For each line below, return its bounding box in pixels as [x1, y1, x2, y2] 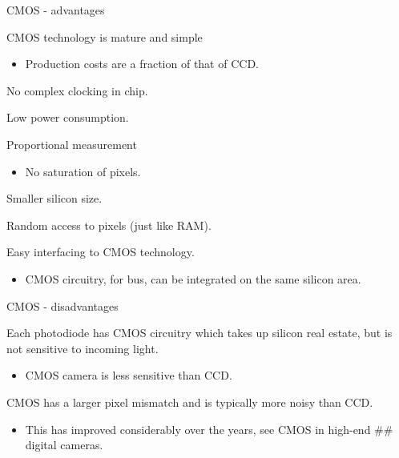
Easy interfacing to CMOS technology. [6, 243, 195, 260]
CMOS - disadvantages [6, 297, 119, 314]
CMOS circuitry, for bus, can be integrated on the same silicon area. [25, 270, 361, 287]
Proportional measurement [6, 135, 137, 152]
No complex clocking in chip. [6, 82, 148, 98]
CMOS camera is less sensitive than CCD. [25, 367, 232, 384]
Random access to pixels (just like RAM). [6, 216, 212, 233]
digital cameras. [25, 436, 103, 453]
